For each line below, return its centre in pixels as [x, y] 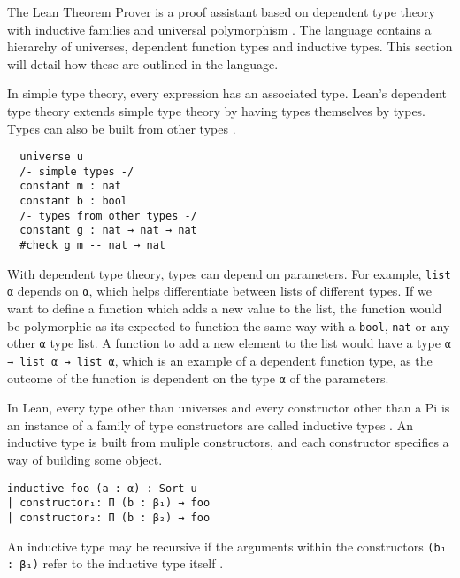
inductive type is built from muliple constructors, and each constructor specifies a [228, 442]
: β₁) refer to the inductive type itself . [115, 563]
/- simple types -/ [77, 171]
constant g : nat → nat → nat [108, 231]
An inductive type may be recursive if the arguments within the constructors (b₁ [227, 546]
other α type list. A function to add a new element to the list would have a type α [229, 343]
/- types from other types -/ [108, 216]
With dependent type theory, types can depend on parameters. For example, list [229, 273]
